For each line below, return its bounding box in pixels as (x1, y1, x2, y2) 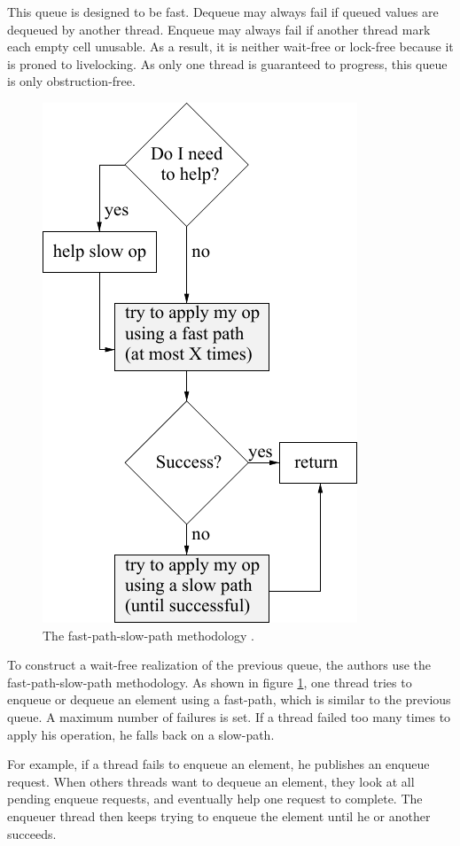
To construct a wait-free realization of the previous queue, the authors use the (7, 656, 432, 674)
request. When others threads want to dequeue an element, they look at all (7, 772, 415, 790)
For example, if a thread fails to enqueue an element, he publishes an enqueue (7, 755, 430, 773)
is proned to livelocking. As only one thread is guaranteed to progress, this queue (7, 54, 448, 73)
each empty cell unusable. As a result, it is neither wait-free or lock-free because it (7, 37, 454, 56)
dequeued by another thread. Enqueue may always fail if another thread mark (7, 19, 431, 38)
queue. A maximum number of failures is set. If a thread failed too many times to (7, 707, 451, 726)
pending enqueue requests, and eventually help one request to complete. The (7, 789, 423, 808)
